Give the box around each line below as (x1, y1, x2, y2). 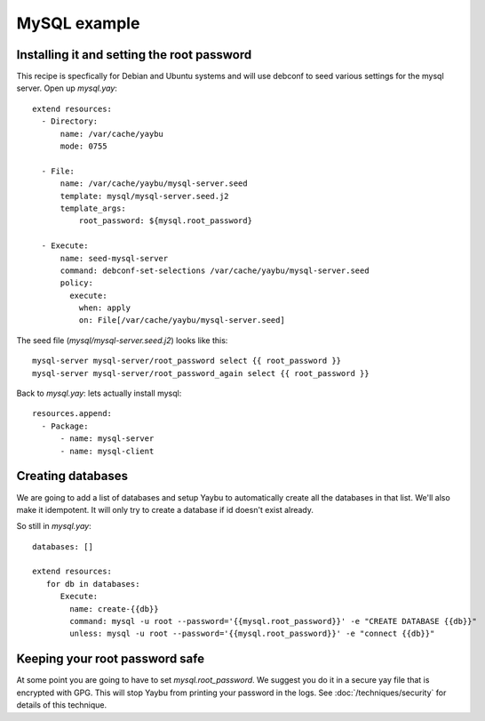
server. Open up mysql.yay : (16, 83, 117, 93)
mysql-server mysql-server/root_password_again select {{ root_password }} (32, 368, 370, 378)
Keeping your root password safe (16, 652, 204, 667)
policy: (60, 278, 93, 288)
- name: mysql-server (60, 434, 155, 444)
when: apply (78, 303, 131, 313)
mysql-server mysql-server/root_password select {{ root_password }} (32, 356, 342, 366)
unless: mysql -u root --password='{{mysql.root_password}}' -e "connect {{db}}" (69, 629, 435, 639)
